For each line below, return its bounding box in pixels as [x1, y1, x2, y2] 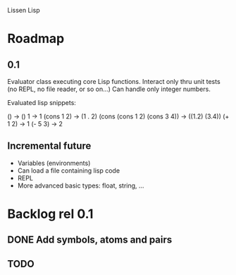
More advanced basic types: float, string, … [17, 181, 144, 190]
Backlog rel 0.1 [7, 206, 94, 221]
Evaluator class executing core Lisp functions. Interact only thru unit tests [7, 78, 221, 85]
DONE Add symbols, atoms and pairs [7, 234, 173, 246]
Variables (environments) [17, 159, 91, 167]
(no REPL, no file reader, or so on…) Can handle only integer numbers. [7, 85, 211, 93]
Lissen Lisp [7, 6, 40, 14]
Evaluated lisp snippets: [7, 99, 76, 106]
